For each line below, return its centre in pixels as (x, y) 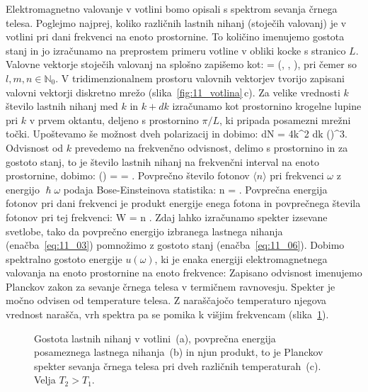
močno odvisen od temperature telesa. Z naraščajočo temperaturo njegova (166, 300)
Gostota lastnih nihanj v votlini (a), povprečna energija (155, 338)
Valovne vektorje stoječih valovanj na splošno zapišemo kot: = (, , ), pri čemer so (181, 64)
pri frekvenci (297, 175)
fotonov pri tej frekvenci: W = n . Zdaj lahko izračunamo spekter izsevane (167, 217)
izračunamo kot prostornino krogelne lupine (267, 106)
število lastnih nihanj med (62, 106)
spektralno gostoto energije (64, 258)
